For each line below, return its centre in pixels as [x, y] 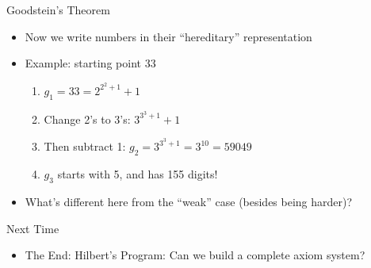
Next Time [33, 228]
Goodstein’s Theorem [58, 10]
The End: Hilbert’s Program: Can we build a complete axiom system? [195, 255]
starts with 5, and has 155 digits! [138, 174]
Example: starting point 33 [90, 63]
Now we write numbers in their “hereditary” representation [168, 36]
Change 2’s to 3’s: [87, 119]
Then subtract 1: [85, 146]
